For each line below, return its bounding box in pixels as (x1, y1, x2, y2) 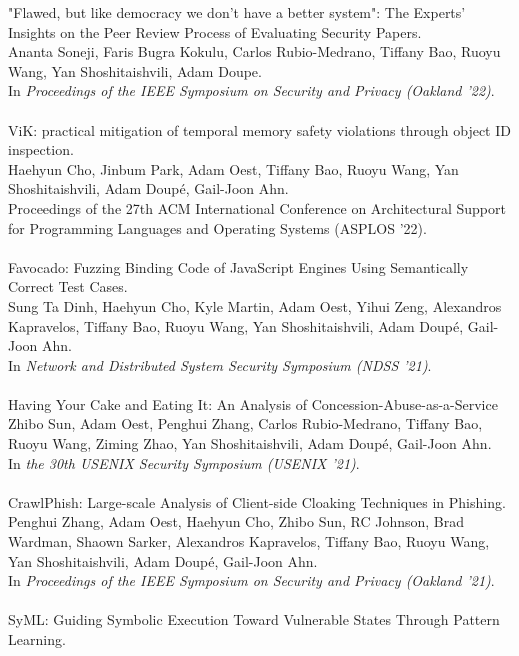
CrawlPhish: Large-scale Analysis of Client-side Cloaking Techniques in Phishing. (8, 491, 506, 512)
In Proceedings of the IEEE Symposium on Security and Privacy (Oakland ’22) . (8, 80, 495, 101)
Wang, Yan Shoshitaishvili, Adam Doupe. (8, 60, 262, 81)
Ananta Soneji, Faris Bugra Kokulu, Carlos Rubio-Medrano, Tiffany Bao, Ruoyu (8, 41, 501, 62)
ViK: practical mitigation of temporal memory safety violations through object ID (8, 119, 511, 140)
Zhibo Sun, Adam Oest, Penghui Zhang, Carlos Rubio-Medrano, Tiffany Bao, (8, 413, 483, 434)
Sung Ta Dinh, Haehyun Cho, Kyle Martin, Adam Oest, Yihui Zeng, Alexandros (8, 295, 502, 316)
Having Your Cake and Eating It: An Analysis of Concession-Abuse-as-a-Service (8, 393, 498, 414)
